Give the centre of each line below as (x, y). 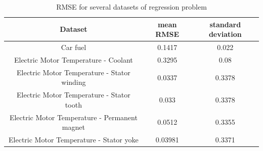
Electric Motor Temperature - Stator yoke (74, 140)
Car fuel (74, 47)
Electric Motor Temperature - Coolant (73, 59)
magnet (73, 127)
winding (74, 82)
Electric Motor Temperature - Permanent (73, 117)
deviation (225, 34)
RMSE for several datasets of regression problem (131, 7)
